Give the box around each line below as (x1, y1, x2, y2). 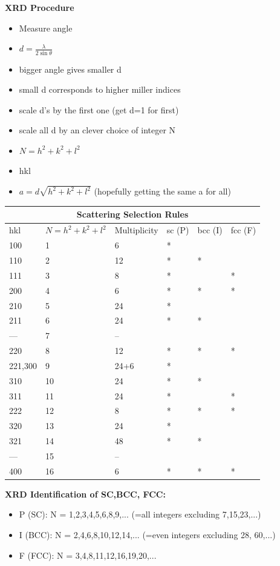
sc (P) (166, 224, 189, 236)
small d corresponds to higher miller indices (19, 83, 181, 96)
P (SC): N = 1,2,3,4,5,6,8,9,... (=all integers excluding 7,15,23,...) (19, 508, 261, 521)
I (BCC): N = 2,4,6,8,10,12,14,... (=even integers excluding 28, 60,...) (19, 528, 276, 541)
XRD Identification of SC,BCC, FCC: (5, 487, 166, 500)
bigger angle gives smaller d (19, 62, 122, 75)
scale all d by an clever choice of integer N (19, 124, 176, 136)
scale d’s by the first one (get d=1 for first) (19, 103, 179, 116)
